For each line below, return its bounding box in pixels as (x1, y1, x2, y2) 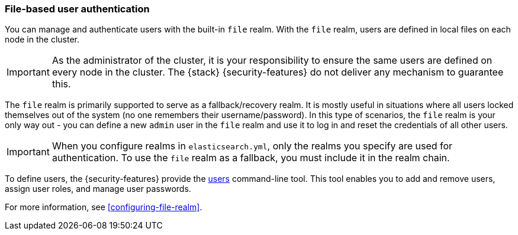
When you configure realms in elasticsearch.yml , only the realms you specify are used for (52, 140, 453, 152)
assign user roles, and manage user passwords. (5, 184, 191, 194)
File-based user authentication (5, 3, 150, 15)
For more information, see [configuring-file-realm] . (5, 202, 202, 213)
